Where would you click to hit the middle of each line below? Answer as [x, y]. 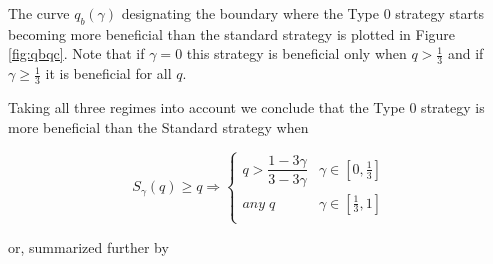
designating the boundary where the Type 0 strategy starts [302, 13]
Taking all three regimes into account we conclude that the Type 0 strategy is [246, 107]
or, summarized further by [88, 246]
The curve [39, 13]
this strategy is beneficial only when [296, 53]
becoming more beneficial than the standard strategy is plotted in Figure [232, 33]
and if [465, 53]
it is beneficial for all [108, 73]
